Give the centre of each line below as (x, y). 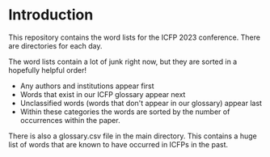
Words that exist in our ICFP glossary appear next (103, 94)
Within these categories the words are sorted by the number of (125, 112)
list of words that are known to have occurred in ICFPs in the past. (118, 144)
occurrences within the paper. (70, 120)
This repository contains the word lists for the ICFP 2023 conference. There (135, 37)
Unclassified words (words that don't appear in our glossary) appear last (141, 103)
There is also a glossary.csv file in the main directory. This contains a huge (133, 136)
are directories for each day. (55, 45)
